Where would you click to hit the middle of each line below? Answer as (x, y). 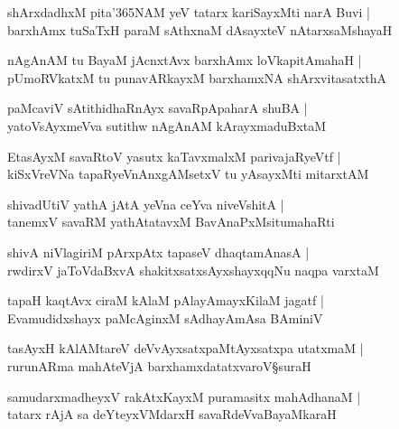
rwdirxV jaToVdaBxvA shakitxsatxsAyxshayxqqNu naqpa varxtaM (193, 270)
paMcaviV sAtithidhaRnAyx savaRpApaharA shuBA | (158, 108)
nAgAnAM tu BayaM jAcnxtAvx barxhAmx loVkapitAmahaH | (185, 60)
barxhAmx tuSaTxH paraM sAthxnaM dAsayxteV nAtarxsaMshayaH (200, 29)
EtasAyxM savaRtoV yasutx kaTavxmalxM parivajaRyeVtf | (174, 156)
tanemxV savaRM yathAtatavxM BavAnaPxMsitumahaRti (171, 222)
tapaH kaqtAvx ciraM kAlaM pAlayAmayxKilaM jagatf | (166, 300)
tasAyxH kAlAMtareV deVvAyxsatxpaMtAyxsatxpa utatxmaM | (186, 348)
